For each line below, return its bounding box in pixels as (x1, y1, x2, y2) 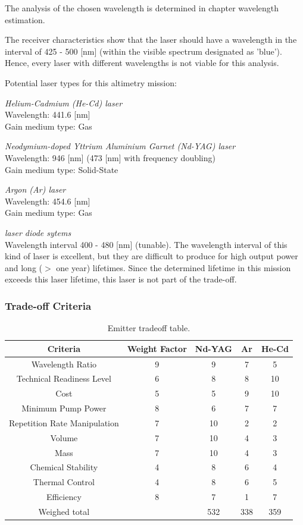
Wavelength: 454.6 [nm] (5, 194, 90, 207)
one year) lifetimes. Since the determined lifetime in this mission (56, 261, 291, 273)
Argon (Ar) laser (5, 183, 66, 196)
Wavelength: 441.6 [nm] (5, 108, 90, 121)
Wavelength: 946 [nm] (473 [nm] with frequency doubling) (5, 151, 215, 164)
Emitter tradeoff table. (107, 322, 190, 334)
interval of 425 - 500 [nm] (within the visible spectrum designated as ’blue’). (5, 45, 282, 57)
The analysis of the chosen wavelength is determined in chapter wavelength (5, 2, 279, 14)
